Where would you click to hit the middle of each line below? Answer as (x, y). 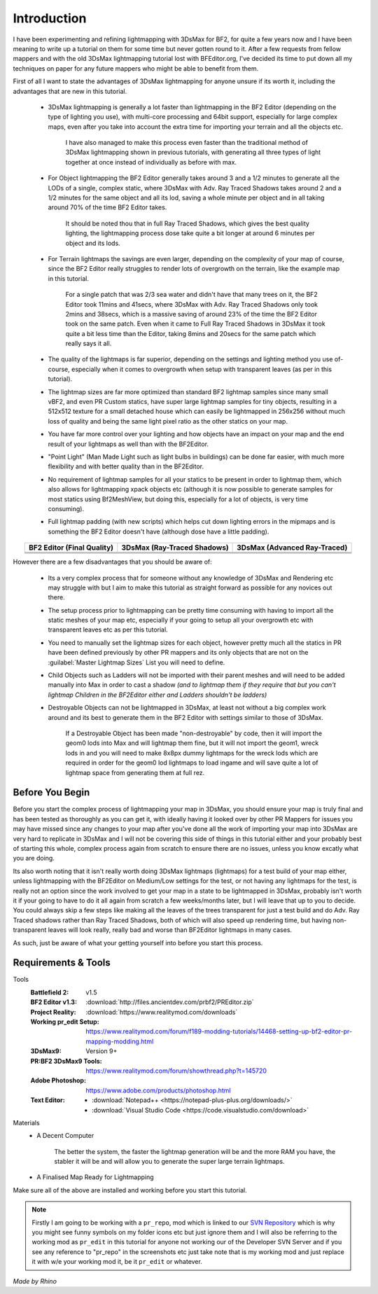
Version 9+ (101, 1051)
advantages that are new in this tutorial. (70, 91)
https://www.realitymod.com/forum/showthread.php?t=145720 (176, 1071)
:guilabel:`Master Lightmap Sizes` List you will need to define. (136, 662)
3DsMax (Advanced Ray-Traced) (292, 548)
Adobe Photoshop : (58, 1080)
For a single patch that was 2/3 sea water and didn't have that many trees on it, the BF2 (191, 295)
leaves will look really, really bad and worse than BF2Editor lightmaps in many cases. (170, 930)
